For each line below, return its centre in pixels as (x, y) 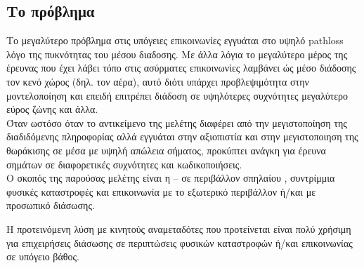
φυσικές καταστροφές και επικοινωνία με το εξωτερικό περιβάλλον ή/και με (161, 191)
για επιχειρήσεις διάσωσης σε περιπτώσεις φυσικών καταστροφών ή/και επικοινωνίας (180, 242)
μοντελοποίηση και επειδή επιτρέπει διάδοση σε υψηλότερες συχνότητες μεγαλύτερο (177, 95)
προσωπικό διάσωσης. (51, 205)
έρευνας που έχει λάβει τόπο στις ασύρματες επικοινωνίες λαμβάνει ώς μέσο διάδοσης (181, 68)
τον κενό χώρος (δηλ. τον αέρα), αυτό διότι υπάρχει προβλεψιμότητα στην (158, 81)
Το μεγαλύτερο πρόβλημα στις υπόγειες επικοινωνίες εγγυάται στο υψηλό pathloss (175, 40)
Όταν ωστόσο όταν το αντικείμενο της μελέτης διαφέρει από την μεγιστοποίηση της (177, 122)
